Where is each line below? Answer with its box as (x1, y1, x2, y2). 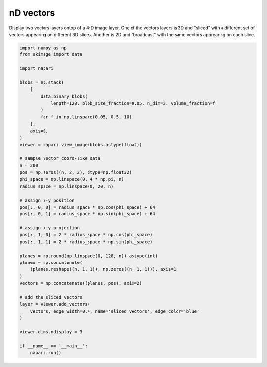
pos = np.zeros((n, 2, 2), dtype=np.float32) (19, 169, 132, 175)
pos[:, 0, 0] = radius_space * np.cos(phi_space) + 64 (19, 204, 155, 210)
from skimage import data (19, 52, 83, 57)
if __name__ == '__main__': (19, 343, 88, 349)
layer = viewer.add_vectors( (19, 301, 90, 307)
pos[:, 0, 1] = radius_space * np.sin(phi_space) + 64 (19, 211, 155, 217)
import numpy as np (19, 45, 67, 51)
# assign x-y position (19, 197, 75, 203)
